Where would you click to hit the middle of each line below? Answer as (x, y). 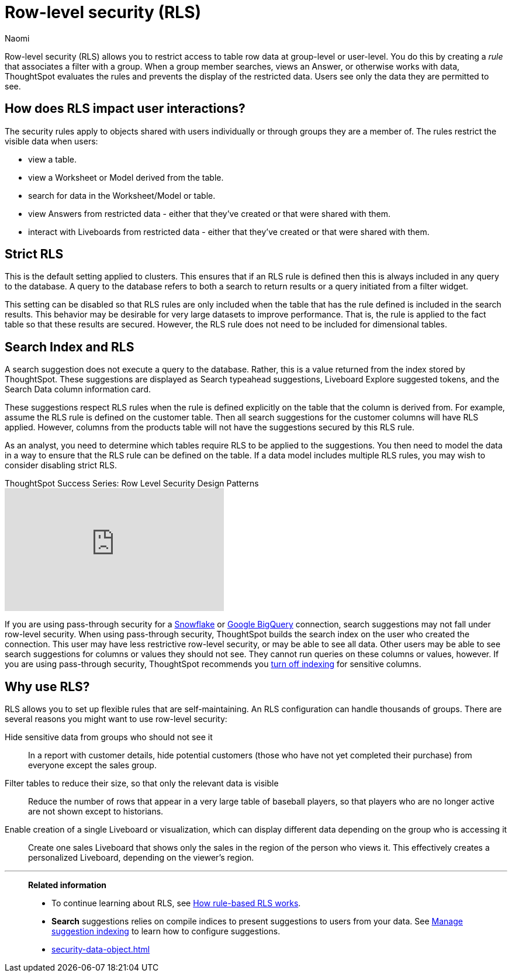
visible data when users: (51, 141)
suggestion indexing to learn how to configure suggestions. (166, 931)
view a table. (53, 159)
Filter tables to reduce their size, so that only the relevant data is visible (142, 783)
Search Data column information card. (78, 389)
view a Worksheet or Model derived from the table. (126, 177)
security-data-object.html (101, 950)
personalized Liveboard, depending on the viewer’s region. (141, 858)
